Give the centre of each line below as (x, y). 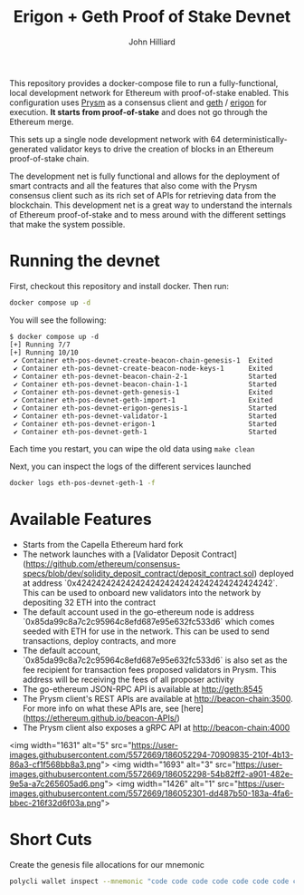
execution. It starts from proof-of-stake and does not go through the (139, 112)
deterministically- (255, 139)
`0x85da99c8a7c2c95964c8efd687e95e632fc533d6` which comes (148, 621)
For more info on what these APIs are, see (100, 708)
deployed (276, 573)
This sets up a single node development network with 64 (115, 139)
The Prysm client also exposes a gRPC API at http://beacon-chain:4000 (156, 727)
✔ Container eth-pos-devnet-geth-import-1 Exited (143, 400)
